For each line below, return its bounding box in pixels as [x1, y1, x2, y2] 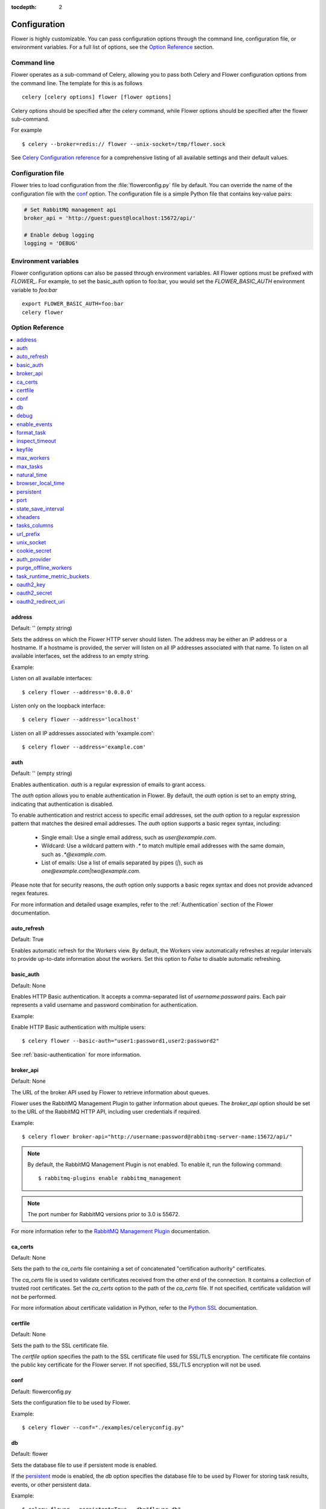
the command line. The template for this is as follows [11, 79, 143, 87]
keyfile [16, 445, 33, 453]
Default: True [11, 936, 44, 943]
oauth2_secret [16, 589, 53, 597]
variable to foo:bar [11, 286, 57, 293]
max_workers [16, 455, 50, 462]
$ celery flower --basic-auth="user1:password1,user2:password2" [22, 1038, 220, 1044]
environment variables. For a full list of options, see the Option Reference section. [11, 43, 214, 51]
